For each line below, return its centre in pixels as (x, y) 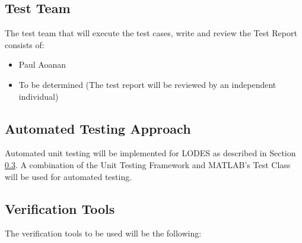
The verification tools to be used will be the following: (103, 233)
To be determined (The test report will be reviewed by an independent (147, 84)
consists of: (25, 44)
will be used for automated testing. (69, 176)
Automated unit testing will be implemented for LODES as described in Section (150, 153)
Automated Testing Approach (98, 128)
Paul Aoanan (42, 64)
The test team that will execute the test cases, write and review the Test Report (151, 33)
